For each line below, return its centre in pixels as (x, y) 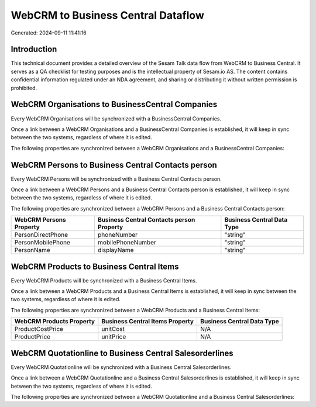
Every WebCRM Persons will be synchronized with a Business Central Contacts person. (116, 179)
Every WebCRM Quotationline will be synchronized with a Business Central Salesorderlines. (121, 367)
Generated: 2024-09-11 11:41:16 (49, 33)
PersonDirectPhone (41, 235)
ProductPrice (32, 337)
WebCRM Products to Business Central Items (95, 266)
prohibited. (24, 88)
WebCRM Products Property (55, 322)
